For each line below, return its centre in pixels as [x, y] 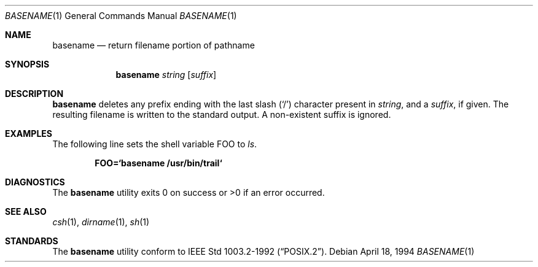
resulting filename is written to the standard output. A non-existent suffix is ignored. [222, 114]
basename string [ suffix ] [166, 75]
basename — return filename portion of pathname [154, 45]
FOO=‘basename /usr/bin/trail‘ [158, 163]
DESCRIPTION [34, 94]
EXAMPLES [29, 133]
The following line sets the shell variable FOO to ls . [155, 144]
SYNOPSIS [27, 64]
